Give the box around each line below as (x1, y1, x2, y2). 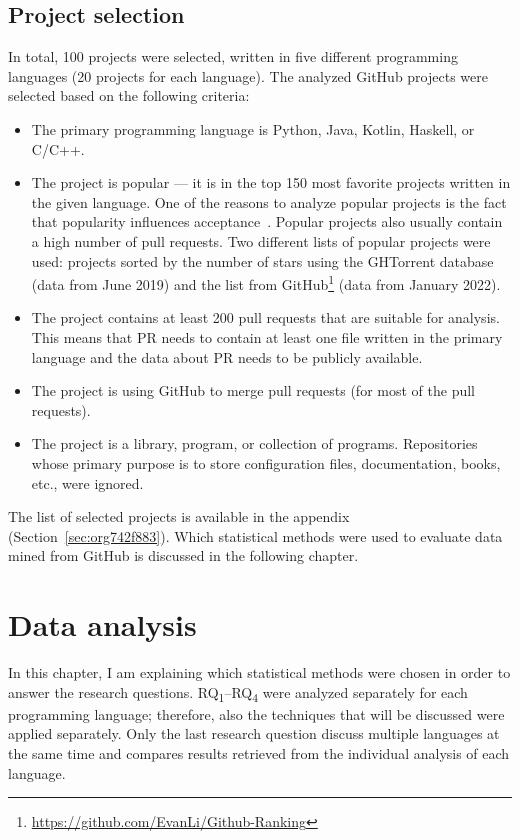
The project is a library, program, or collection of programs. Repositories (31, 433, 478, 454)
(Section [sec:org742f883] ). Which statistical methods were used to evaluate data (8, 525, 503, 546)
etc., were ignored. (31, 472, 144, 493)
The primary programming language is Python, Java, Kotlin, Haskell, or (31, 118, 475, 139)
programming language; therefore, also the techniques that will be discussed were (8, 703, 505, 724)
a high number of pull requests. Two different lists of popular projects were (31, 230, 491, 251)
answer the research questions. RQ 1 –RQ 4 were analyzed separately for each (8, 681, 468, 705)
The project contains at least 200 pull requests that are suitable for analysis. (31, 307, 500, 328)
